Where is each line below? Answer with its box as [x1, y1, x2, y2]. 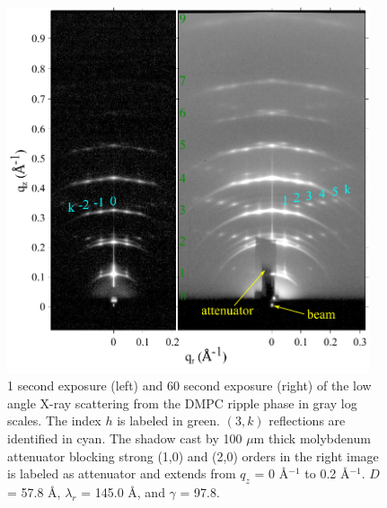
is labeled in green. [117, 411, 221, 430]
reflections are [268, 411, 346, 430]
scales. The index [7, 411, 101, 430]
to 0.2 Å [304, 464, 350, 483]
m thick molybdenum [253, 429, 371, 448]
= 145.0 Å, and [81, 483, 165, 501]
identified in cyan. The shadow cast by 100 [7, 429, 242, 448]
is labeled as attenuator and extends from [7, 464, 236, 483]
